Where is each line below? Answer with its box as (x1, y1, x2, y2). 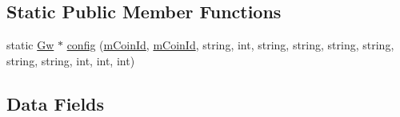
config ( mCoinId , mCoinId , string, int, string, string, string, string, (66, 37, 394, 53)
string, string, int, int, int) (6, 52, 135, 68)
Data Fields (6, 91, 105, 115)
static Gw (6, 37, 54, 53)
